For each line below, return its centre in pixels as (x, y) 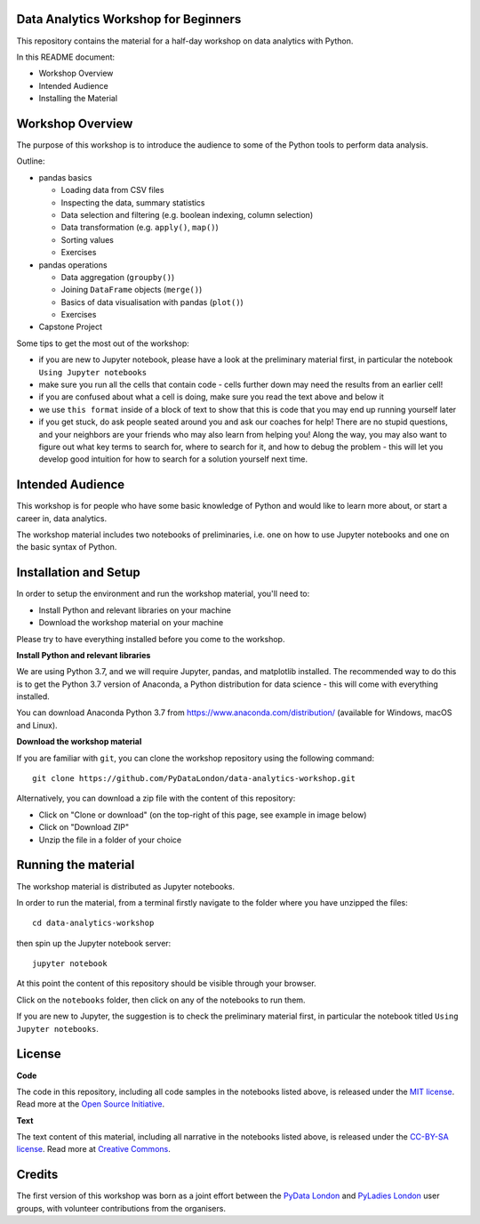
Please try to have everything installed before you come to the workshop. (151, 639)
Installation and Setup (79, 572)
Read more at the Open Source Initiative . (91, 1104)
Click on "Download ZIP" (84, 827)
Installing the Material (78, 99)
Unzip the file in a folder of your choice (110, 840)
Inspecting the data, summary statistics (133, 202)
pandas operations (73, 265)
